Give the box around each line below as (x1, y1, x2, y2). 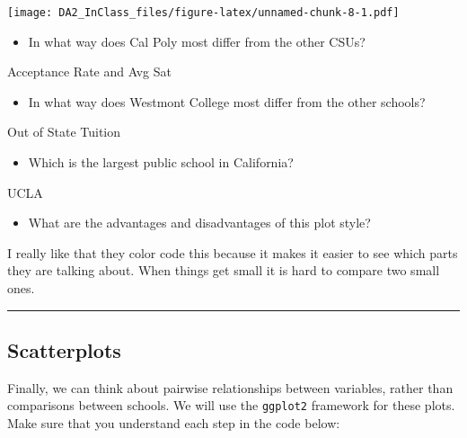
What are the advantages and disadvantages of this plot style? (28, 213, 371, 232)
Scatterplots (7, 335, 121, 363)
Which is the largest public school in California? (28, 153, 294, 172)
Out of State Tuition (7, 122, 121, 141)
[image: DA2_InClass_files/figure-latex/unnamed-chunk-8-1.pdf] (7, 6, 400, 19)
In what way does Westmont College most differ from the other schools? (28, 92, 426, 111)
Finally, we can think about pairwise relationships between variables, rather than (7, 378, 454, 397)
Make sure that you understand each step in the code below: (7, 414, 340, 433)
